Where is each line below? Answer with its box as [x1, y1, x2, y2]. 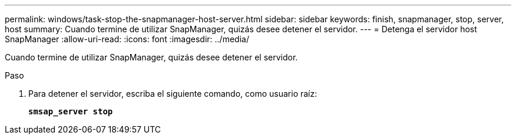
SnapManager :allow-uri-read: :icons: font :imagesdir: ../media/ [5, 34, 249, 44]
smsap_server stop [28, 107, 113, 116]
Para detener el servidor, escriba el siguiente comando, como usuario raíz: [28, 89, 317, 99]
